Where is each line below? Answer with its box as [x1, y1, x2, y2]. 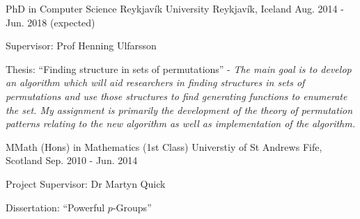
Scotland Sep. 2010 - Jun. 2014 [6, 153, 138, 168]
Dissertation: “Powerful [6, 200, 105, 214]
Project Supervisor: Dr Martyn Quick [6, 176, 166, 190]
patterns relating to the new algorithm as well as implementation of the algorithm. [6, 116, 356, 131]
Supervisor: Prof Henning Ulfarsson [6, 38, 157, 53]
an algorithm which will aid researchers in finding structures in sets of [6, 75, 305, 90]
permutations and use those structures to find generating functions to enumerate [6, 88, 347, 103]
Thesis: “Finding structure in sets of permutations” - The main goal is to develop [6, 61, 352, 76]
